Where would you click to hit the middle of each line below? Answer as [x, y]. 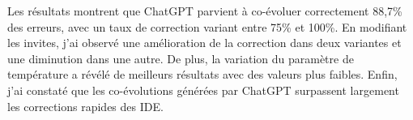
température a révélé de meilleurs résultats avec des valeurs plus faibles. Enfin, [202, 74]
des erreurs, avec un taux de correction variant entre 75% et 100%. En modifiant [207, 26]
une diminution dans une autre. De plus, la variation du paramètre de [181, 58]
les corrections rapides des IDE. [85, 106]
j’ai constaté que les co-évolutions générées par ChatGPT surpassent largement [203, 90]
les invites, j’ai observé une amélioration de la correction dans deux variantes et [204, 43]
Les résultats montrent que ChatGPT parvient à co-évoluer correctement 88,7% [205, 11]
